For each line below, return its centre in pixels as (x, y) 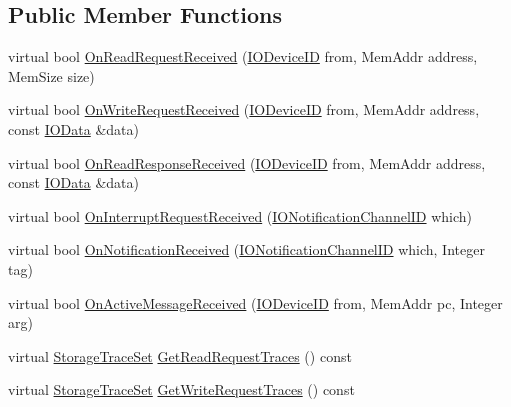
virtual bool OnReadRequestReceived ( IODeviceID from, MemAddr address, (243, 56)
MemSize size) (51, 75)
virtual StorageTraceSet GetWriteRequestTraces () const (181, 389)
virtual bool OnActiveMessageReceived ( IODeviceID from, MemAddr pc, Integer (255, 302)
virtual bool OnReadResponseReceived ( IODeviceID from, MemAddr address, (247, 162)
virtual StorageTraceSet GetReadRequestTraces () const (180, 355)
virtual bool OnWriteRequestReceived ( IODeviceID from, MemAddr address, (244, 109)
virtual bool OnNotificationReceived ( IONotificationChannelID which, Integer (246, 249)
